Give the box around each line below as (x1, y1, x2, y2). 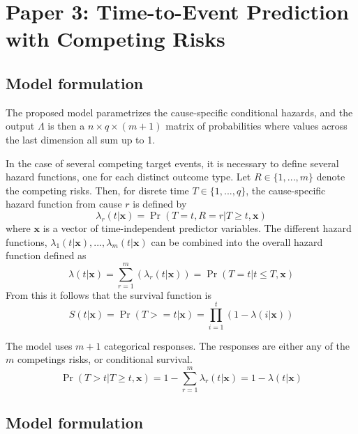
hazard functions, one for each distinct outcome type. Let (6, 169, 251, 184)
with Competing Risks (6, 24, 225, 53)
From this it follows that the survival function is (6, 287, 211, 302)
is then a (47, 118, 85, 133)
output (6, 118, 35, 133)
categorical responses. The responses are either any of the (104, 338, 350, 352)
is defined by (133, 196, 187, 211)
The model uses (6, 338, 73, 352)
